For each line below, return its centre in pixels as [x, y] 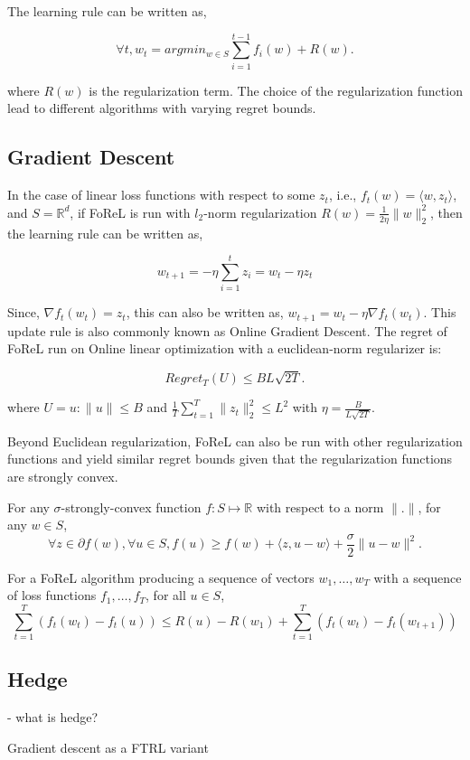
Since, [23, 312]
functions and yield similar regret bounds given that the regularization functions [230, 459]
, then [446, 212]
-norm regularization [260, 212]
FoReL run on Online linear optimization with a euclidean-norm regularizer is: [225, 348]
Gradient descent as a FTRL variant [108, 747]
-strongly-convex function [131, 507]
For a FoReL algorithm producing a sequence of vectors [161, 577]
